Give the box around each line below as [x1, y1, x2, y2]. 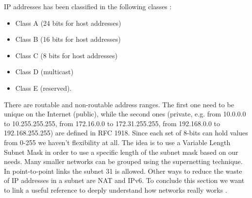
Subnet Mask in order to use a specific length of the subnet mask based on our [4, 147, 238, 157]
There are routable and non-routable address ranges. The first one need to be [4, 99, 234, 109]
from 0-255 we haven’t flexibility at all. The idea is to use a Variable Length [4, 137, 231, 147]
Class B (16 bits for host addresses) [15, 34, 121, 44]
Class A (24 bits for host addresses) [15, 17, 121, 28]
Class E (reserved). [15, 82, 72, 93]
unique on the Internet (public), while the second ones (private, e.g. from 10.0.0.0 [4, 109, 246, 119]
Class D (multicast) [15, 66, 74, 77]
